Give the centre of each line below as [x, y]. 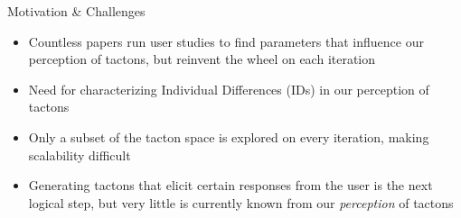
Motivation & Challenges [76, 11]
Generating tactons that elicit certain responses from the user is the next [230, 185]
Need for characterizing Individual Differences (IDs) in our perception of [229, 89]
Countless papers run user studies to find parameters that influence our [226, 41]
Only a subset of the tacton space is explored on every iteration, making [229, 136]
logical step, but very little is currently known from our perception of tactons [241, 202]
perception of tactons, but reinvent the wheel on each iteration [202, 59]
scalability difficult [80, 154]
